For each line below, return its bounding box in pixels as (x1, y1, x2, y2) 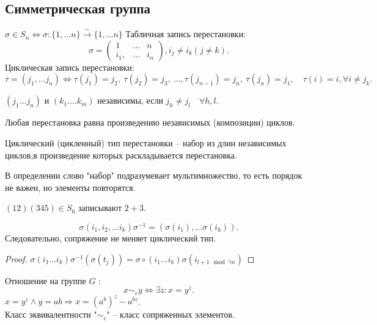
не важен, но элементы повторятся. (5, 180, 136, 193)
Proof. (5, 252, 27, 265)
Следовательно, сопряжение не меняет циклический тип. (5, 232, 216, 245)
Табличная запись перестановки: (125, 27, 246, 40)
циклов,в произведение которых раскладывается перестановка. (5, 148, 237, 161)
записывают (78, 201, 122, 214)
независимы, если (97, 94, 163, 107)
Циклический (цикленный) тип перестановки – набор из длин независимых (5, 136, 287, 149)
